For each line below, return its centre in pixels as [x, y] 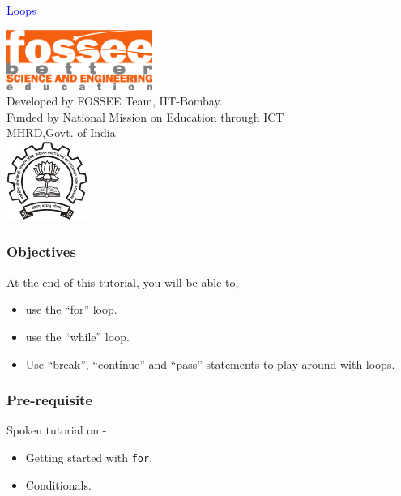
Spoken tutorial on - [57, 430]
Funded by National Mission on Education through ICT [145, 116]
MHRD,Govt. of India [61, 133]
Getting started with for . [89, 457]
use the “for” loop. [71, 309]
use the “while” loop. [77, 336]
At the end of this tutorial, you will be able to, [123, 282]
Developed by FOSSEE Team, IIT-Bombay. [115, 101]
